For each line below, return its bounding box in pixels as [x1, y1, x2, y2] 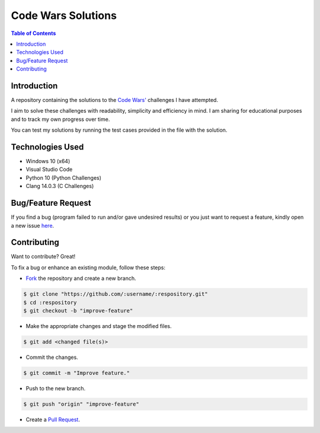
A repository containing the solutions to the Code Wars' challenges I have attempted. [11, 97, 219, 104]
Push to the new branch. [25, 384, 86, 391]
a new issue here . [11, 222, 55, 229]
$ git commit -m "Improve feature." [23, 370, 130, 376]
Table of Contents [11, 30, 56, 37]
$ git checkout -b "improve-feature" [23, 307, 133, 314]
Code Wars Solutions [11, 9, 117, 22]
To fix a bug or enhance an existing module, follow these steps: [11, 264, 166, 271]
